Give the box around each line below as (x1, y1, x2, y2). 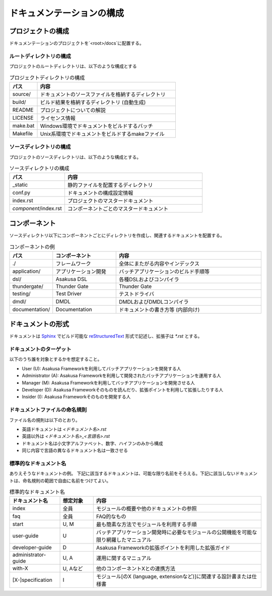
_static (12, 181, 28, 188)
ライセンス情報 (40, 114, 76, 121)
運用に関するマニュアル (96, 555, 152, 562)
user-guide (12, 532, 39, 539)
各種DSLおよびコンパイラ (118, 276, 179, 283)
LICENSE (12, 114, 34, 121)
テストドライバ (118, 290, 155, 297)
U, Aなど (62, 565, 83, 572)
